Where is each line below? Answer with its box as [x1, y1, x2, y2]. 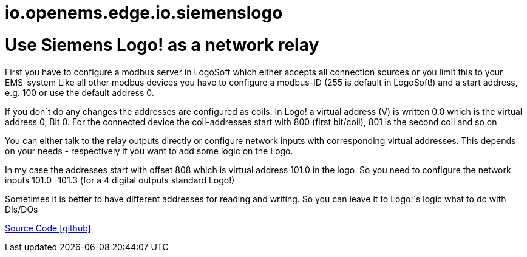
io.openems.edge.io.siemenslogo [5, 2, 283, 23]
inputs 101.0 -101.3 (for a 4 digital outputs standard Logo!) [5, 174, 235, 185]
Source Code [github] [5, 222, 91, 233]
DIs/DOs [5, 204, 38, 214]
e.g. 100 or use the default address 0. [5, 87, 154, 98]
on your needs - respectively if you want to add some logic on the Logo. [5, 145, 293, 156]
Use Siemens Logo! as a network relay [5, 34, 319, 55]
